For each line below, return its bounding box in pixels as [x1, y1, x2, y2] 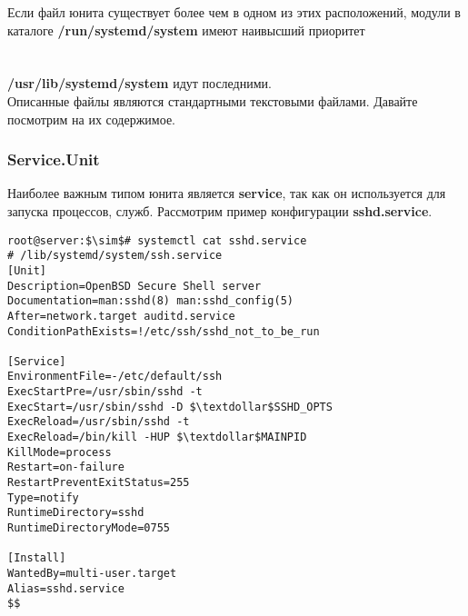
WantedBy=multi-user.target [7, 567, 177, 580]
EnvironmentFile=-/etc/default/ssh [7, 370, 223, 383]
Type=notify [7, 491, 79, 504]
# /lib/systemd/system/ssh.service [7, 249, 223, 263]
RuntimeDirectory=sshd [7, 506, 144, 520]
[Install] [7, 551, 66, 565]
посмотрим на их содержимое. [7, 109, 176, 128]
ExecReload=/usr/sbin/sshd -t [7, 415, 190, 429]
